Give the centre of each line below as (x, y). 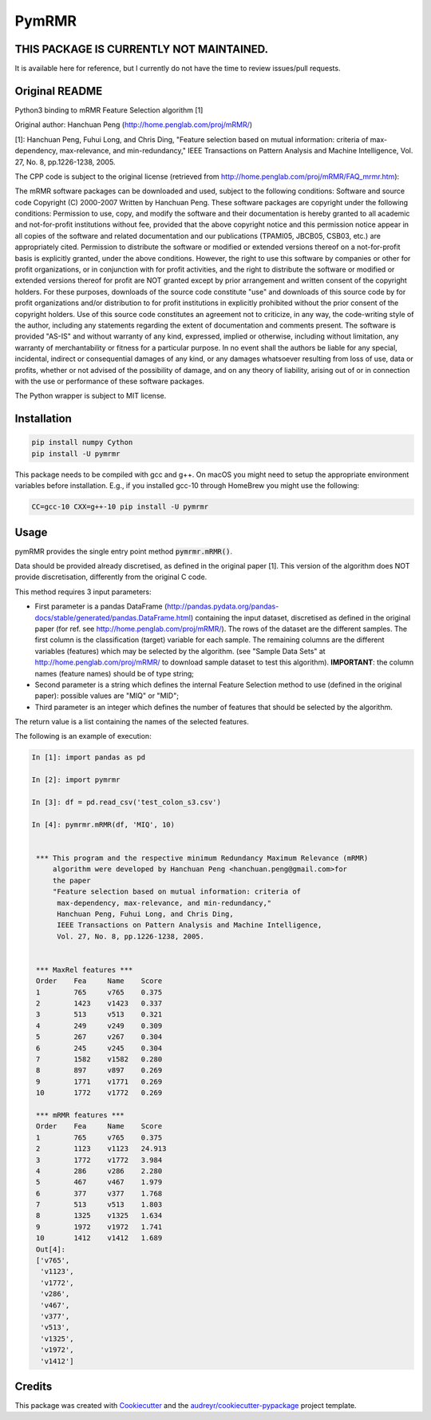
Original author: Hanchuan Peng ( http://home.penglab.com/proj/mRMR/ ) (134, 125)
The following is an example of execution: (83, 736)
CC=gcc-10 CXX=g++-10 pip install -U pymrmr (120, 507)
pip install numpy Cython (82, 442)
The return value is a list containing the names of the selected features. (132, 722)
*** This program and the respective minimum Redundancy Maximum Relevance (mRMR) (202, 858)
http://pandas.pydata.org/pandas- (223, 606)
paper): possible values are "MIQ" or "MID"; (107, 696)
